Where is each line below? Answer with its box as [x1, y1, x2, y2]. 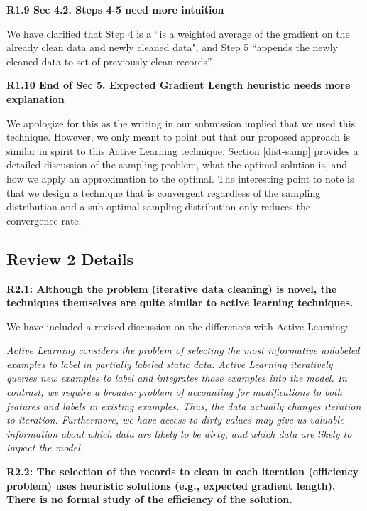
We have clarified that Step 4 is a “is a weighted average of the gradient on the [6, 26, 350, 41]
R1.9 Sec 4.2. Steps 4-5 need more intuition [6, 2, 224, 16]
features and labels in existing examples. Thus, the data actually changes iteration [6, 398, 361, 413]
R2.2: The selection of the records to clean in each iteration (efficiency [6, 464, 359, 479]
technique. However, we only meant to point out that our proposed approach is [6, 129, 351, 144]
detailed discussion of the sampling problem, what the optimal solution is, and [6, 157, 348, 172]
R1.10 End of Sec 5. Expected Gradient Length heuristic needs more [6, 77, 351, 92]
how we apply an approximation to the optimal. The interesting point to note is [6, 171, 354, 185]
